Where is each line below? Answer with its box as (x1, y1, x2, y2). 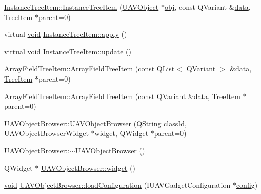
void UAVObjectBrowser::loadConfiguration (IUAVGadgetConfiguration (4, 180, 231, 190)
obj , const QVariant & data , (164, 2, 251, 12)
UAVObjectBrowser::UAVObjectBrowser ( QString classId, (4, 118, 187, 128)
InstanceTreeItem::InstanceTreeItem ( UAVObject (4, 2, 159, 12)
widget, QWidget (94, 128, 149, 139)
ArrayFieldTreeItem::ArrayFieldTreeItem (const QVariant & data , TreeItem (4, 90, 240, 101)
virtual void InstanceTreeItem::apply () (4, 29, 127, 40)
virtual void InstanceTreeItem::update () (4, 46, 131, 56)
